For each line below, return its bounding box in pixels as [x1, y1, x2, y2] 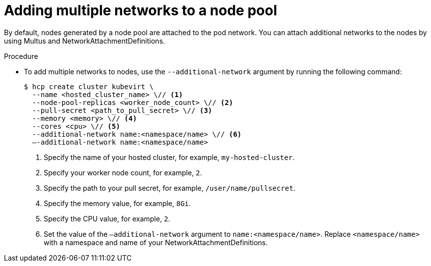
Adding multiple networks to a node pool [4, 2, 278, 19]
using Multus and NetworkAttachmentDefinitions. [4, 36, 165, 45]
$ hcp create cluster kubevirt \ [24, 82, 154, 91]
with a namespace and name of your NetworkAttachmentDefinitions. [44, 238, 268, 247]
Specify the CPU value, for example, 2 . [44, 214, 170, 223]
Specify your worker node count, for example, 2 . [44, 168, 202, 177]
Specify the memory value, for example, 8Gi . [44, 199, 191, 208]
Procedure [4, 52, 38, 60]
